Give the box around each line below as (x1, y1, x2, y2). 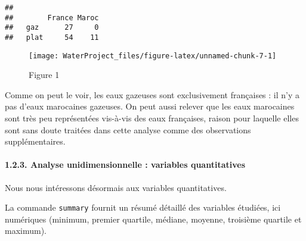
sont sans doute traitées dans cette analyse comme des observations (5, 123, 251, 136)
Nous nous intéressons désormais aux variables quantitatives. (5, 181, 227, 193)
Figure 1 (29, 68, 60, 81)
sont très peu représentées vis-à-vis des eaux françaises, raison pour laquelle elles (5, 112, 299, 124)
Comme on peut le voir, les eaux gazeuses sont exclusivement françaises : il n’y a (5, 88, 300, 101)
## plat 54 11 (5, 33, 99, 42)
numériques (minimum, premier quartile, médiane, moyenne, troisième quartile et (5, 212, 302, 225)
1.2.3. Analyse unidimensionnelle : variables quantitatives (5, 158, 246, 171)
